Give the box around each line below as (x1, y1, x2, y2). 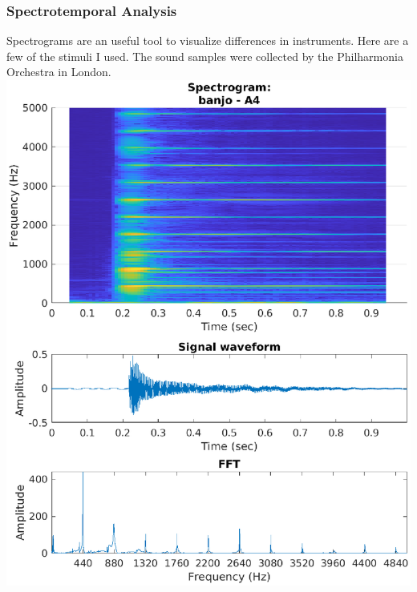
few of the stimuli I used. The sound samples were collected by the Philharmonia (6, 47, 403, 64)
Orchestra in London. (6, 63, 111, 80)
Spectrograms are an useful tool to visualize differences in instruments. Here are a (6, 32, 409, 49)
